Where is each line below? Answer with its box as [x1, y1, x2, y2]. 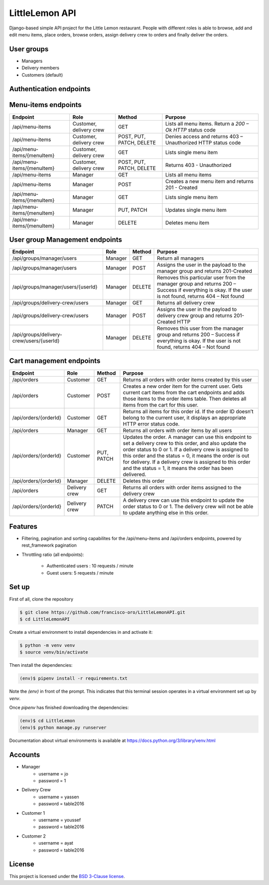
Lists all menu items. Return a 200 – [165, 120, 249, 127]
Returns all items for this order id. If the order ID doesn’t [123, 408, 254, 415]
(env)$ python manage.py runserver [19, 725, 107, 731]
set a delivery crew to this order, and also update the [123, 440, 247, 446]
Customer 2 [21, 833, 46, 839]
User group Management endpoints [9, 235, 122, 244]
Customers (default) [21, 72, 63, 78]
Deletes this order [123, 477, 165, 484]
